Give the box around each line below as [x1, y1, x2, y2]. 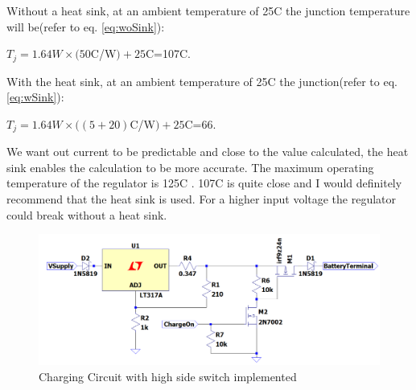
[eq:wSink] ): [6, 88, 64, 105]
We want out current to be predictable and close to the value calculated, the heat [6, 143, 409, 160]
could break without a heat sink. [6, 206, 167, 223]
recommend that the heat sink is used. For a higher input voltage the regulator [6, 191, 397, 207]
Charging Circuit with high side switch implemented [39, 367, 297, 384]
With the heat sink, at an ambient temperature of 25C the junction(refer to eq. [6, 72, 397, 89]
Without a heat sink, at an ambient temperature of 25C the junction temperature [6, 2, 410, 18]
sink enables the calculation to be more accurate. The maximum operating [6, 158, 374, 175]
